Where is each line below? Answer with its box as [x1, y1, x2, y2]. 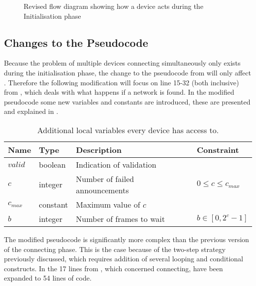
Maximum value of [76, 198, 140, 210]
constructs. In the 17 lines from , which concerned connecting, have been [4, 263, 223, 273]
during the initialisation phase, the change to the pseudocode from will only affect [4, 67, 251, 77]
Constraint [196, 143, 239, 155]
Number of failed [76, 173, 134, 184]
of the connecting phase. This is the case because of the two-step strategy [4, 244, 226, 254]
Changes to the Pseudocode [4, 35, 148, 50]
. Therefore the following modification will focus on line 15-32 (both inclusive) [4, 77, 239, 87]
